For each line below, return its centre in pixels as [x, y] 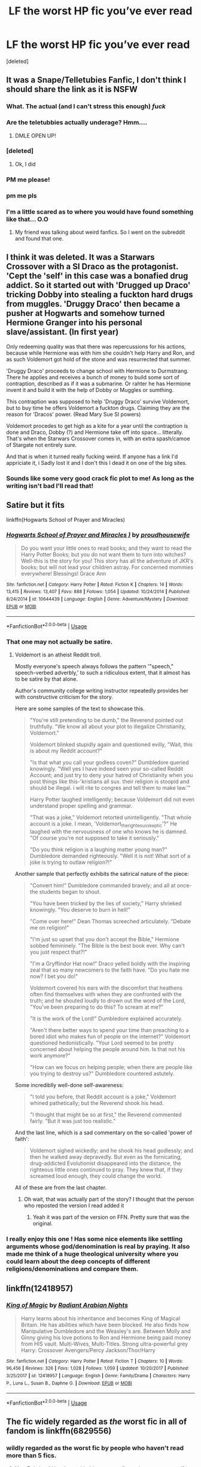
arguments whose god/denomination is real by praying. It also [98, 1247]
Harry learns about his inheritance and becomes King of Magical [100, 1318]
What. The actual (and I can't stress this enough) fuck [86, 106]
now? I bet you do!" [54, 976]
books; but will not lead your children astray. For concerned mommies [107, 567]
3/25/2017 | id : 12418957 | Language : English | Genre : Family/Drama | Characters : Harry [98, 1376]
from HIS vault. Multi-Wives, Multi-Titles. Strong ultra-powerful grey [104, 1344]
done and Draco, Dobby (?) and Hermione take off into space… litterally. [95, 432]
